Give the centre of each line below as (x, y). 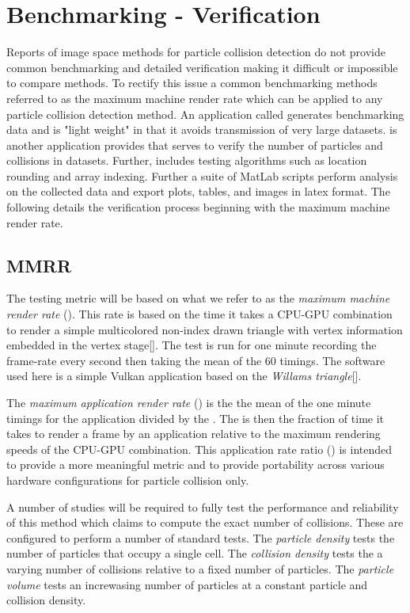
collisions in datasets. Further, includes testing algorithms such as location (187, 160)
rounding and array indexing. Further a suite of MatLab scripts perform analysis (202, 175)
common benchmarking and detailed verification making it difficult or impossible (202, 67)
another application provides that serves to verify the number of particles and (195, 145)
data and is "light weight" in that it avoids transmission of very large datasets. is (202, 129)
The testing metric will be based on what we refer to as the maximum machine (198, 298)
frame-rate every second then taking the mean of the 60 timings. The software (196, 360)
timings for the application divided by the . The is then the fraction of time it (196, 418)
